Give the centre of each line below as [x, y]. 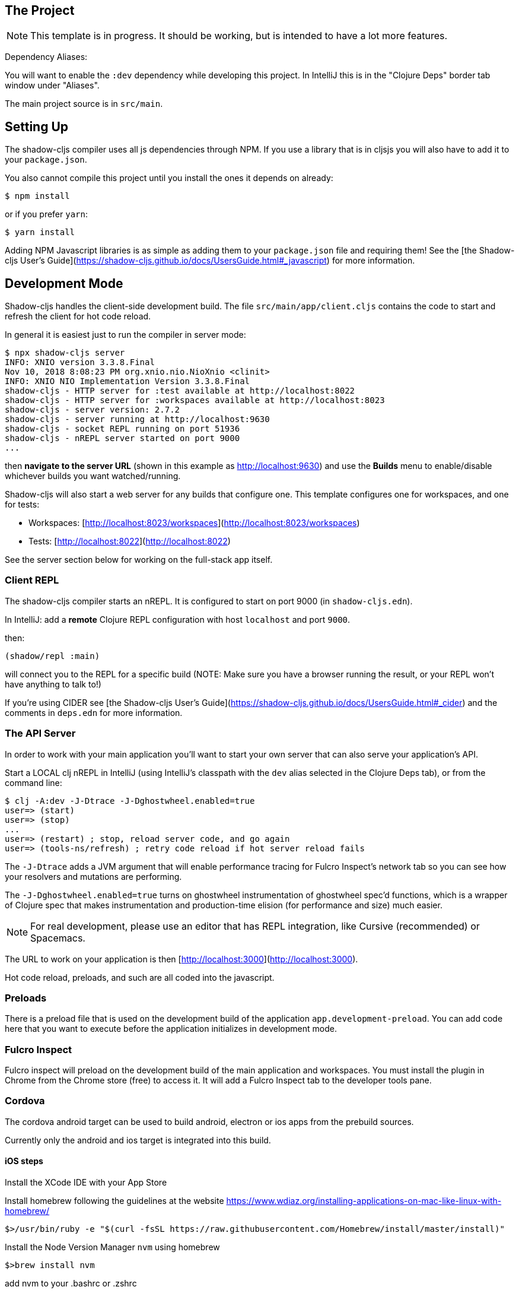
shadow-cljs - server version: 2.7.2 [93, 410]
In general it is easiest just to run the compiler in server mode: [125, 335]
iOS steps [24, 1161]
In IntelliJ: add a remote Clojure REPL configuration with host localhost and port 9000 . [178, 619]
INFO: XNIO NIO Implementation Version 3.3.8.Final [128, 381]
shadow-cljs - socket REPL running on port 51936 [122, 429]
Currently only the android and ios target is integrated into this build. [138, 1140]
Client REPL [32, 580]
